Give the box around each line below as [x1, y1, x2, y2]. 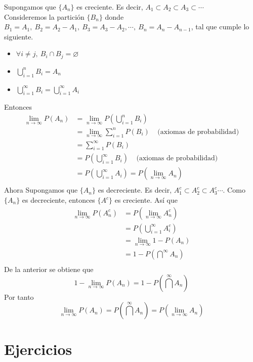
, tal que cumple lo [191, 21, 249, 32]
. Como [223, 185, 245, 195]
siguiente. [4, 31, 33, 41]
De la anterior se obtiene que [4, 264, 94, 274]
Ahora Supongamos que [4, 185, 78, 195]
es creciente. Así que [114, 195, 178, 205]
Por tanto [4, 291, 34, 302]
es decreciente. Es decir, [98, 185, 172, 195]
